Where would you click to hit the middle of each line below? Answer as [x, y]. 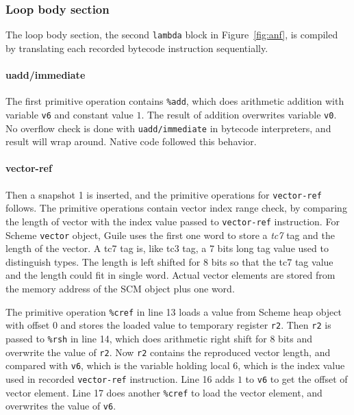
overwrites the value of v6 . [61, 406]
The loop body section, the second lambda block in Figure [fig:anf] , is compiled [172, 35]
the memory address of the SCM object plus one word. [120, 288]
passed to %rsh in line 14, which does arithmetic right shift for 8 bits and [159, 338]
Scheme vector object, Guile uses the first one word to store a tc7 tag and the [170, 235]
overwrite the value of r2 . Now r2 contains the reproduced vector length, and [168, 352]
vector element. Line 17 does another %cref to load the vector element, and [164, 392]
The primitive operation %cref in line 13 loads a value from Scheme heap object [174, 311]
